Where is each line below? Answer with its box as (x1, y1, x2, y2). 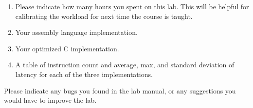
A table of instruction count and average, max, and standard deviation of (15, 60, 235, 70)
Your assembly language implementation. (15, 27, 138, 37)
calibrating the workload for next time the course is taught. (15, 11, 193, 21)
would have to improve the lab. (4, 95, 97, 105)
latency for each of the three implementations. (15, 69, 153, 79)
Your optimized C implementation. (15, 43, 119, 53)
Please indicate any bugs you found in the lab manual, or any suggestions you (4, 85, 236, 95)
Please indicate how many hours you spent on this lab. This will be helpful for (15, 1, 249, 11)
